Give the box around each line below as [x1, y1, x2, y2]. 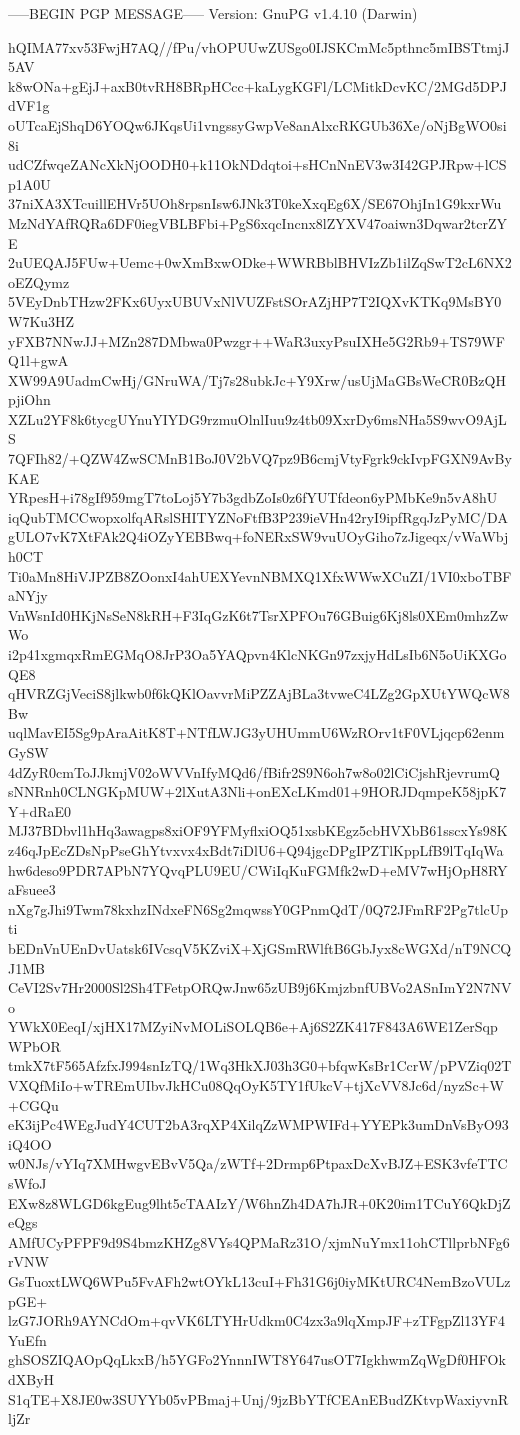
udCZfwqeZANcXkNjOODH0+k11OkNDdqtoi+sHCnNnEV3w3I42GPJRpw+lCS [8, 154, 507, 175]
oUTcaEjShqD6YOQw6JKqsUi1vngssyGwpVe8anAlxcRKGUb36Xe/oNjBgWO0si [8, 114, 507, 135]
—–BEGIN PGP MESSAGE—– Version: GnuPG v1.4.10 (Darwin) [8, 3, 418, 23]
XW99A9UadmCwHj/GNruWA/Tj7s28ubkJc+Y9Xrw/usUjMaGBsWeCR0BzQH [8, 369, 506, 390]
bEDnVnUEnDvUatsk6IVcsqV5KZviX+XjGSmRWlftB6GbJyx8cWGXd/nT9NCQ [8, 937, 512, 958]
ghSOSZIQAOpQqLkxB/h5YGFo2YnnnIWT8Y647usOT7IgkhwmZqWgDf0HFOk [8, 1349, 506, 1370]
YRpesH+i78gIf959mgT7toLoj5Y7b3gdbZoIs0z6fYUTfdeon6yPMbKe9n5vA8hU [8, 487, 498, 508]
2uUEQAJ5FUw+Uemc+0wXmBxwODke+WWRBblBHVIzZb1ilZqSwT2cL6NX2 [8, 252, 512, 273]
